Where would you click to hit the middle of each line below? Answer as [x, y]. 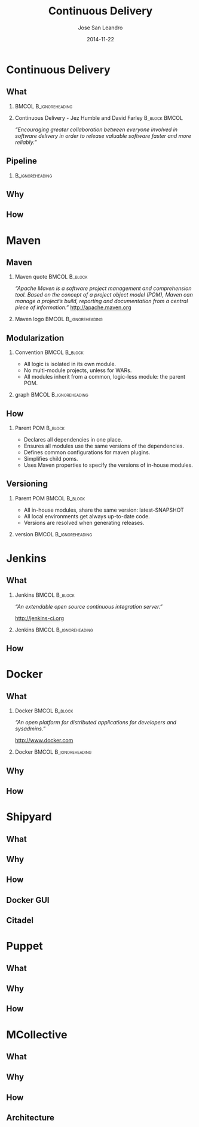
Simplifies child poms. [51, 458]
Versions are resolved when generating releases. [84, 522]
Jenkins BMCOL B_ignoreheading [54, 630]
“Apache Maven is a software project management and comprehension [103, 288]
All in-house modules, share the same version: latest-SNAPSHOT [104, 510]
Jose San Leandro [100, 28]
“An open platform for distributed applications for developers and [96, 723]
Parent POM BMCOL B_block [50, 498]
